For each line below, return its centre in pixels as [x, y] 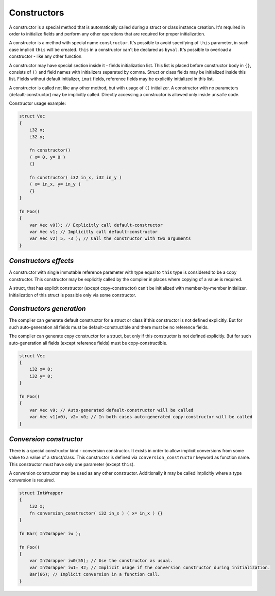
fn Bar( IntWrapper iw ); [50, 533]
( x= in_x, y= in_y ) [55, 184]
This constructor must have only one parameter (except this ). [72, 464]
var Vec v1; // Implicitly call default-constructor [94, 232]
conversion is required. [32, 480]
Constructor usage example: [37, 103]
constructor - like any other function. [46, 56]
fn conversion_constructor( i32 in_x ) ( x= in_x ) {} [96, 513]
